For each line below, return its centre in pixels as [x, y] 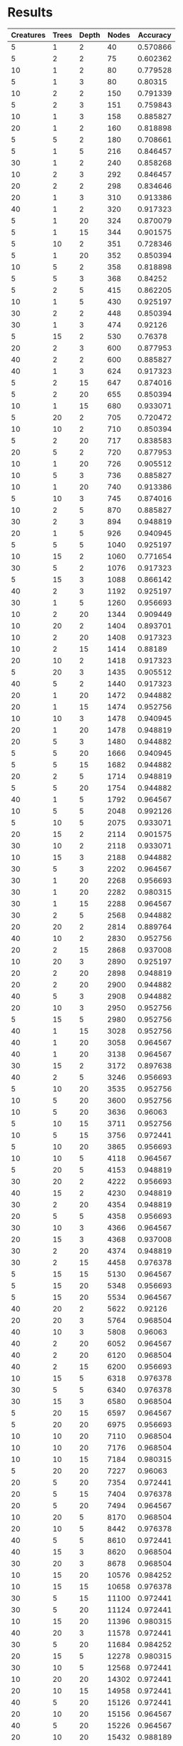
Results [30, 12]
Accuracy [155, 35]
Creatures [28, 35]
